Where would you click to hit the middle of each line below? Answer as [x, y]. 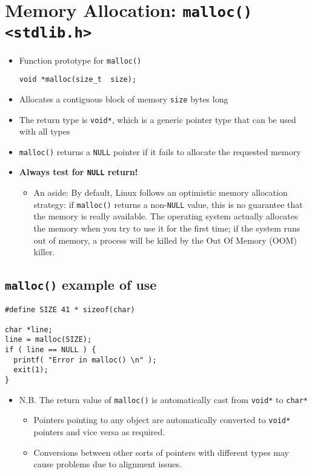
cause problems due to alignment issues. [108, 464]
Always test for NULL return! [78, 172]
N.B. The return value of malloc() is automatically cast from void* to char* [164, 399]
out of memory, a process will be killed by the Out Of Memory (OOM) [165, 240]
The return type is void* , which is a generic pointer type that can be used [158, 119]
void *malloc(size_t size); [78, 80]
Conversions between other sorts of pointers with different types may [161, 452]
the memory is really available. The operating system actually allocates [166, 216]
